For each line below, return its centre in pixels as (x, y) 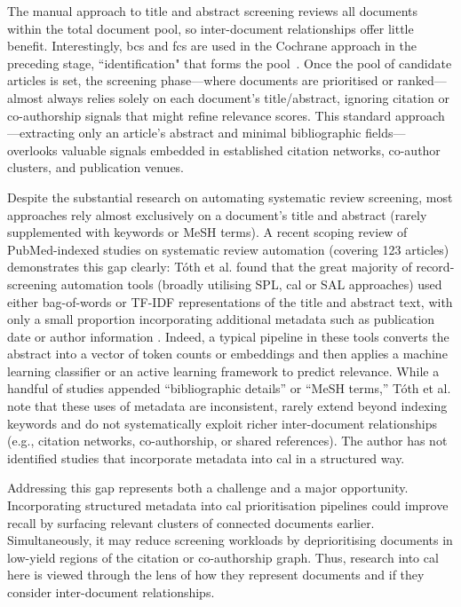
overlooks (32, 150)
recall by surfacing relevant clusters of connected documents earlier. (191, 522)
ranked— (422, 80)
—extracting (41, 133)
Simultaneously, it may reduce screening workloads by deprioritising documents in (230, 540)
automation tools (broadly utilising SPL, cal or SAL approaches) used (251, 284)
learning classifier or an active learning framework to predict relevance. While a (223, 371)
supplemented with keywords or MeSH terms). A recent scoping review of (207, 232)
